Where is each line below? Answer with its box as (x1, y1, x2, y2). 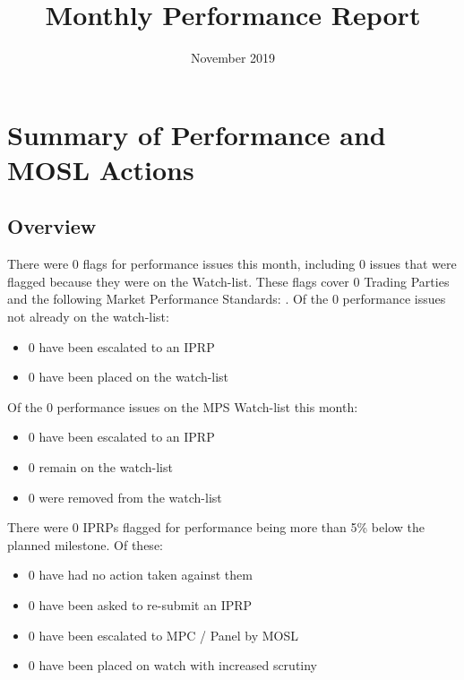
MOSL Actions (7, 151, 194, 187)
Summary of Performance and (7, 116, 386, 152)
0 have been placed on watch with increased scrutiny (28, 656, 318, 675)
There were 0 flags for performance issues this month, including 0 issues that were (7, 254, 457, 273)
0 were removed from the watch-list (28, 487, 222, 506)
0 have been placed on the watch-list (28, 367, 229, 386)
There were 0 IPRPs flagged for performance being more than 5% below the (7, 518, 425, 537)
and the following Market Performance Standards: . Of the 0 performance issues (7, 289, 446, 308)
